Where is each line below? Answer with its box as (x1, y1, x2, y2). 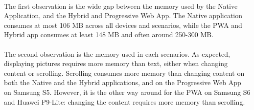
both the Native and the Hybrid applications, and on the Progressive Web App (4, 77, 241, 88)
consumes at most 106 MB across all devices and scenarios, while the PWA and (4, 20, 242, 30)
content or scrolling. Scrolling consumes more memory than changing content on (4, 67, 245, 78)
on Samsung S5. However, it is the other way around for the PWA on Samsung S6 (4, 87, 251, 97)
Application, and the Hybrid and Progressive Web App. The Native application (4, 10, 243, 21)
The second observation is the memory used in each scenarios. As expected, (4, 48, 230, 59)
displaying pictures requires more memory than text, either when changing (4, 58, 228, 68)
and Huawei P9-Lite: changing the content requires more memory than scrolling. (4, 96, 245, 107)
